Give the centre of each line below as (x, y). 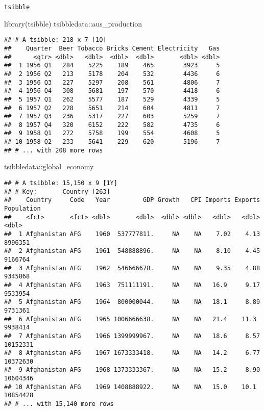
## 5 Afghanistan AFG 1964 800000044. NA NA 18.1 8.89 (132, 302)
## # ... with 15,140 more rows (59, 404)
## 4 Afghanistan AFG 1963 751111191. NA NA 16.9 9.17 (132, 285)
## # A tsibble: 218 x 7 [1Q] (55, 40)
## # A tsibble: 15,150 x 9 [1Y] (61, 183)
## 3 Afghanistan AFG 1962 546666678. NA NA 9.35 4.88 (132, 268)
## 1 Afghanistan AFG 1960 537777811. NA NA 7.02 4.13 (132, 234)
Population (22, 209)
